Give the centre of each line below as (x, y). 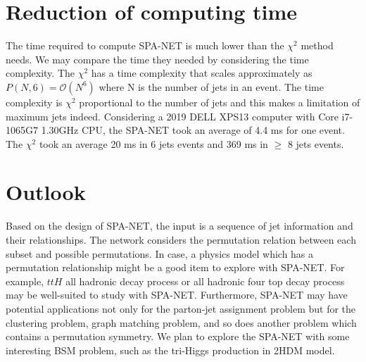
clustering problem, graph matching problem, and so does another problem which (181, 322)
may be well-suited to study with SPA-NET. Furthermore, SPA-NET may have (177, 295)
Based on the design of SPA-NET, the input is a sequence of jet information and (179, 226)
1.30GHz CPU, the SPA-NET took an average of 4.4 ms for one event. (193, 130)
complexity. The (40, 73)
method (317, 45)
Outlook (46, 192)
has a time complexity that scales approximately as (202, 73)
